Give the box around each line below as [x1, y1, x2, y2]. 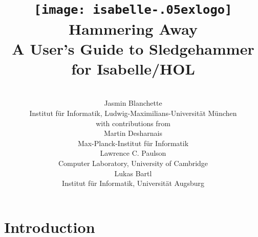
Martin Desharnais [103, 128, 162, 138]
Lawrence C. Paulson [100, 148, 166, 158]
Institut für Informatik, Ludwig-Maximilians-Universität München [29, 108, 237, 118]
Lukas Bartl [114, 168, 152, 178]
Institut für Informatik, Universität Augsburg [61, 178, 205, 188]
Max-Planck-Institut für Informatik [77, 137, 189, 148]
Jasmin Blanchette [104, 98, 162, 108]
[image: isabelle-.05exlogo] [34, 3, 232, 17]
